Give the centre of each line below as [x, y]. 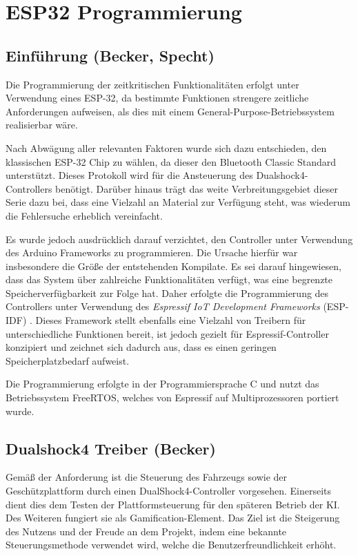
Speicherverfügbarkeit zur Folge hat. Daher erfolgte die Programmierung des [167, 293]
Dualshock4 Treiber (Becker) [111, 448]
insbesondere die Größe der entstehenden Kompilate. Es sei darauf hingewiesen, [174, 266]
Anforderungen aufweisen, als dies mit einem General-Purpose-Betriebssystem [170, 111]
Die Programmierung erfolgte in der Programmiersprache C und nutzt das [162, 384]
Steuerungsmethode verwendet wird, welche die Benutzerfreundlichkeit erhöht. [171, 545]
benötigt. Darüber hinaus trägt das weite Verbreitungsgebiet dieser [197, 188]
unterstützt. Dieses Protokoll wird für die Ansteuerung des [129, 175]
